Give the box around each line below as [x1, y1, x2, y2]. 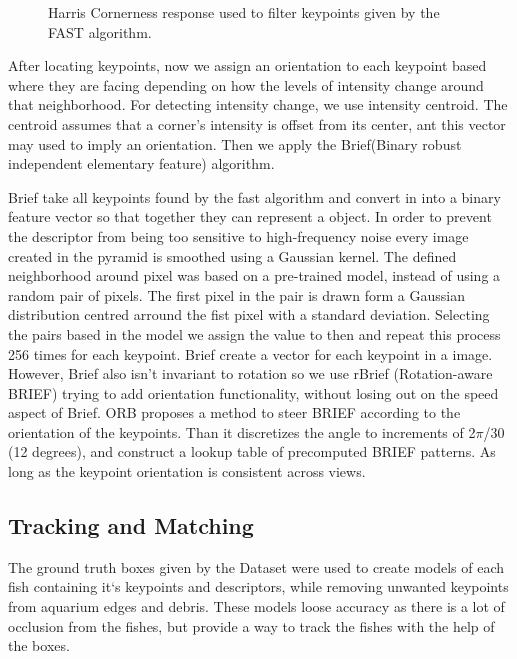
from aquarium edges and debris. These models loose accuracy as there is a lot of [8, 596, 505, 617]
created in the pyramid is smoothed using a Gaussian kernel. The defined [8, 245, 457, 266]
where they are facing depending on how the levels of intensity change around [8, 74, 484, 95]
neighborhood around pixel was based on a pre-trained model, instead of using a [8, 265, 501, 286]
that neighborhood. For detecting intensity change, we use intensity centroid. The [8, 94, 508, 115]
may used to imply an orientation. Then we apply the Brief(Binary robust [8, 133, 462, 154]
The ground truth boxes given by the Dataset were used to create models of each [8, 556, 505, 577]
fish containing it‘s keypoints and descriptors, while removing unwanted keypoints [8, 576, 509, 597]
